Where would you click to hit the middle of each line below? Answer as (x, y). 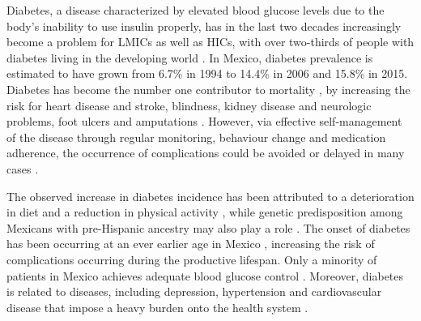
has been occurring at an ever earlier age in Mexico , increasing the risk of (191, 244)
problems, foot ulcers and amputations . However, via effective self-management (204, 121)
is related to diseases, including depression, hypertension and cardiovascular (194, 291)
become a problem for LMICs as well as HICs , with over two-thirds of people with (210, 42)
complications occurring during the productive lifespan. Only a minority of (192, 259)
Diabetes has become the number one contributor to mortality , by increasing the (208, 89)
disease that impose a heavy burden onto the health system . (157, 307)
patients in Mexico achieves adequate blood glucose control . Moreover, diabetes (205, 275)
